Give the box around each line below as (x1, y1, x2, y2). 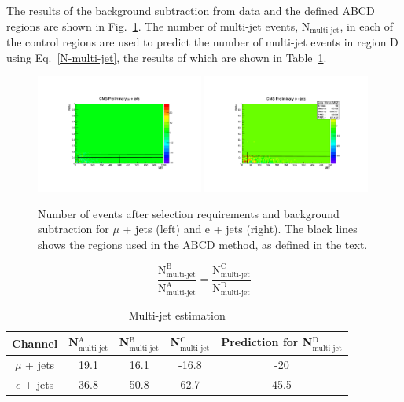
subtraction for (38, 221, 109, 237)
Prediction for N (221, 334, 313, 350)
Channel (12, 334, 58, 351)
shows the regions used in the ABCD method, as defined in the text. (38, 236, 368, 252)
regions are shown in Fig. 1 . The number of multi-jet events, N (6, 17, 310, 34)
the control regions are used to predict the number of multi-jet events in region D (6, 34, 398, 50)
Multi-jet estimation (128, 306, 226, 323)
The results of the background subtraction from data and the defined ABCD (6, 2, 375, 18)
